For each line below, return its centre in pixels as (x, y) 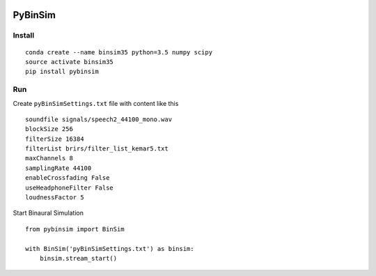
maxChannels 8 (49, 158)
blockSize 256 (49, 129)
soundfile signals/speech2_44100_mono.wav (99, 119)
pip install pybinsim (62, 72)
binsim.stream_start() (78, 258)
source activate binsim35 (70, 62)
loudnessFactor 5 (55, 198)
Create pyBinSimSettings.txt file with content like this (96, 103)
